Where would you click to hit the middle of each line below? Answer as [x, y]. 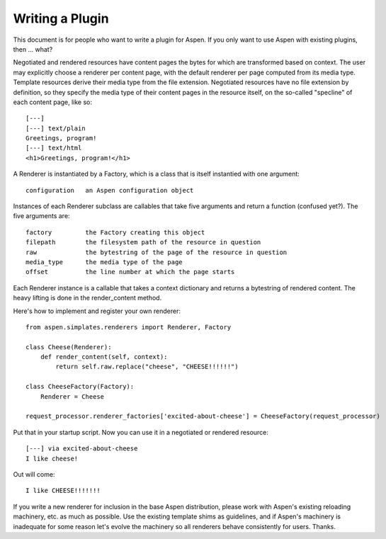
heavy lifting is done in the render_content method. [87, 298]
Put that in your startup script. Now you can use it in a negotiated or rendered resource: [141, 432]
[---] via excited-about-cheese [82, 449]
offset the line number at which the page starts [130, 272]
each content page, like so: [52, 102]
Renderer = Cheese [72, 396]
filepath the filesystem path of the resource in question [143, 242]
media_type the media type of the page [104, 262]
